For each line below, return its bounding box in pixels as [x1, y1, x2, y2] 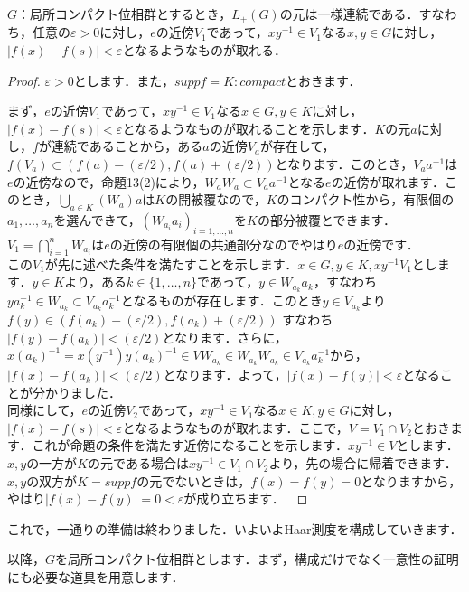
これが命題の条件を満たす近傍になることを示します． [32, 436, 348, 455]
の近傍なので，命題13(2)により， [13, 172, 205, 191]
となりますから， [361, 471, 462, 490]
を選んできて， [53, 211, 141, 229]
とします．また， [73, 70, 174, 89]
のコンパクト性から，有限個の [277, 190, 455, 209]
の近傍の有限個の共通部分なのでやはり [109, 234, 338, 253]
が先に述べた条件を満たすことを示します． [44, 254, 298, 273]
